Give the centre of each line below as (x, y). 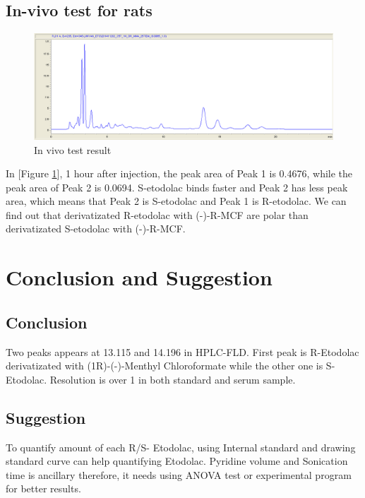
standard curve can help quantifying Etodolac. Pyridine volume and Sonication (177, 461)
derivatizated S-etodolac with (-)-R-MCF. (96, 229)
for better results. (43, 488)
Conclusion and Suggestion (139, 277)
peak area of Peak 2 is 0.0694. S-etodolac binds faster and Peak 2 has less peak (177, 187)
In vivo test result (73, 149)
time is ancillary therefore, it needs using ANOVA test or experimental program (179, 474)
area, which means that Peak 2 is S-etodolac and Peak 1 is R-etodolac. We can (176, 201)
